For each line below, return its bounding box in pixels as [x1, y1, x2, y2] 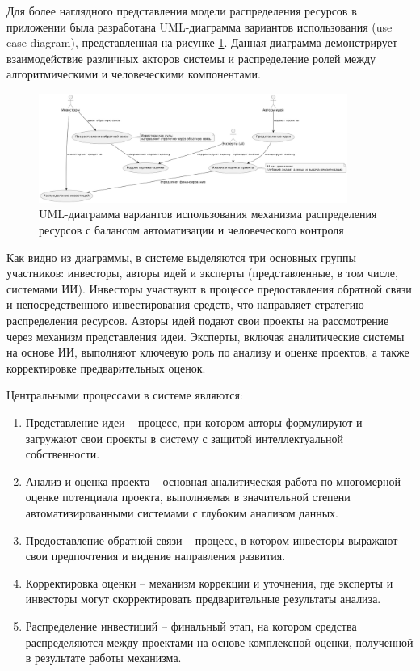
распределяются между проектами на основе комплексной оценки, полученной [25, 633, 414, 650]
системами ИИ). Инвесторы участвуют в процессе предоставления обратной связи [6, 280, 412, 297]
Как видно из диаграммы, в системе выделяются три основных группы [6, 248, 356, 265]
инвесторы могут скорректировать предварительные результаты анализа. [25, 590, 381, 607]
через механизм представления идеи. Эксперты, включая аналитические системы [6, 327, 405, 344]
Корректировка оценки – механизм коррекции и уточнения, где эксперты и [25, 574, 393, 591]
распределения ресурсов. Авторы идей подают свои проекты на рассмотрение [6, 312, 389, 329]
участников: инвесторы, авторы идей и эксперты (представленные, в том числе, [6, 264, 398, 281]
